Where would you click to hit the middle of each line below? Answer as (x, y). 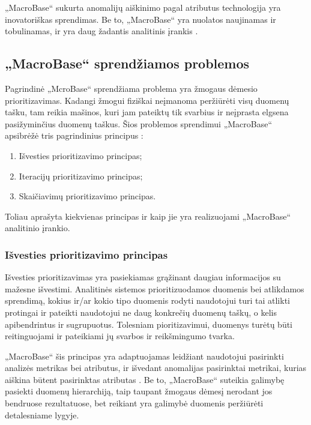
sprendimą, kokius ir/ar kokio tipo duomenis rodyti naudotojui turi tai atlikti (147, 300)
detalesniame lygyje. (42, 414)
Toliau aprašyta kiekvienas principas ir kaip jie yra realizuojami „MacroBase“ (148, 216)
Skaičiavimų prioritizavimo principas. (87, 196)
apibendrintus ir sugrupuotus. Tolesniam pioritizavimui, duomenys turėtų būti (149, 324)
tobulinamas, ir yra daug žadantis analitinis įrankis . (101, 31)
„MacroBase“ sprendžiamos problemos (127, 63)
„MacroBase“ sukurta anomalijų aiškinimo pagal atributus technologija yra (143, 7)
